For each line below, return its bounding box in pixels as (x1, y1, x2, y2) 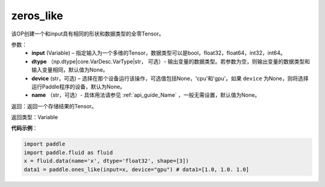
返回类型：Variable (11, 114, 58, 121)
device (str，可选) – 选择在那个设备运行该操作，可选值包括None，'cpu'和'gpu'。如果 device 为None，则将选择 (31, 75, 309, 82)
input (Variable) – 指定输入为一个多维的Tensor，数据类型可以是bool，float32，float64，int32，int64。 (31, 49, 286, 57)
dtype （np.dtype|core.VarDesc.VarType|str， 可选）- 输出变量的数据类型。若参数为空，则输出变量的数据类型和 (31, 58, 310, 65)
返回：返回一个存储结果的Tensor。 (11, 102, 97, 109)
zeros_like (11, 9, 63, 22)
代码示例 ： (11, 124, 38, 132)
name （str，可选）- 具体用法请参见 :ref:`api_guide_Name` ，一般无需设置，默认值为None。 (31, 91, 261, 99)
